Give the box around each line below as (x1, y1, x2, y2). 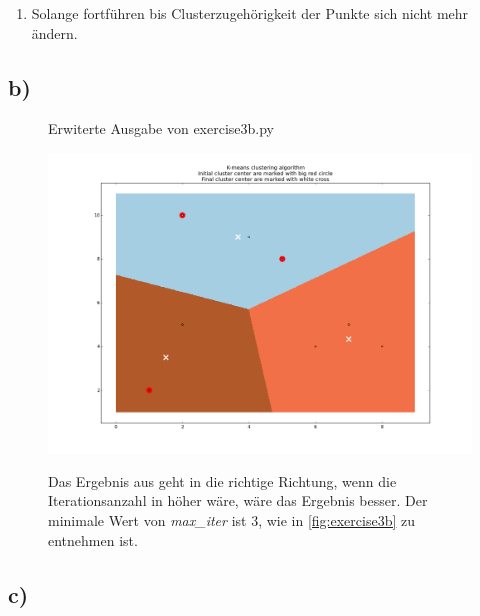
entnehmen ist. (48, 529, 138, 550)
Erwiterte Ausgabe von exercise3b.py (48, 118, 275, 139)
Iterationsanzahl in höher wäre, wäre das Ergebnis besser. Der (48, 490, 428, 511)
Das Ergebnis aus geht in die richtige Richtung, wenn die (48, 470, 397, 491)
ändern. (31, 22, 78, 43)
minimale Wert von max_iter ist (48, 509, 247, 530)
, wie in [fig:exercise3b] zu (258, 509, 416, 530)
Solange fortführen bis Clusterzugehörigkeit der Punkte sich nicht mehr (31, 3, 469, 23)
